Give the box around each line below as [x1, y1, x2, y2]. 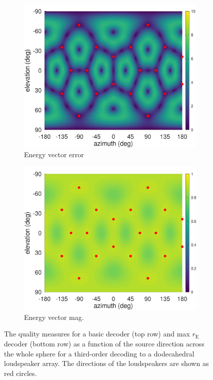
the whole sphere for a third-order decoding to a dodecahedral [4, 348, 194, 358]
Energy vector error [24, 149, 84, 160]
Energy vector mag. [24, 311, 84, 322]
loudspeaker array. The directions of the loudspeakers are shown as [4, 358, 209, 368]
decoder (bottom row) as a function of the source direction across [4, 338, 204, 349]
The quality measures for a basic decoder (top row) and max [4, 328, 190, 339]
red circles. [4, 367, 37, 378]
